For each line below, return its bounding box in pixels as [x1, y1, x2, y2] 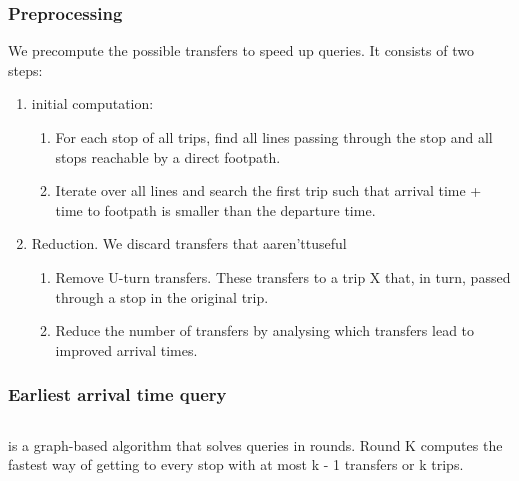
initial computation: [31, 93, 154, 114]
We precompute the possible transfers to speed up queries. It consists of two [8, 40, 474, 61]
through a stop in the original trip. [55, 286, 269, 307]
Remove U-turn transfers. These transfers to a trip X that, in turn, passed [55, 266, 511, 287]
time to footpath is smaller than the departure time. [55, 199, 376, 220]
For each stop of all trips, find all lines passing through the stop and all [55, 127, 493, 147]
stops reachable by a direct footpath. [55, 146, 281, 167]
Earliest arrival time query [8, 382, 227, 407]
